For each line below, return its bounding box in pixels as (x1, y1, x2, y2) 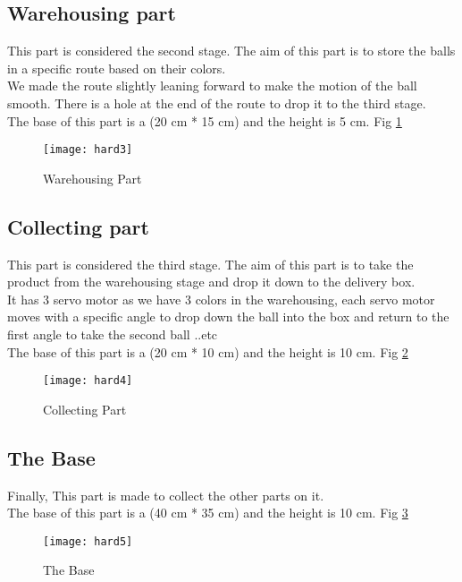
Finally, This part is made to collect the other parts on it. (7, 485, 324, 504)
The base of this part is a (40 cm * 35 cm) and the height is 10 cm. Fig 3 (7, 503, 408, 522)
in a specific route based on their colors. (7, 58, 226, 77)
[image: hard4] (43, 374, 133, 388)
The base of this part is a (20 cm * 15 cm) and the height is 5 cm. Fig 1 (7, 111, 402, 130)
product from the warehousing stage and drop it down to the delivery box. (7, 272, 416, 291)
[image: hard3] (43, 143, 133, 157)
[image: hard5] (43, 535, 133, 548)
